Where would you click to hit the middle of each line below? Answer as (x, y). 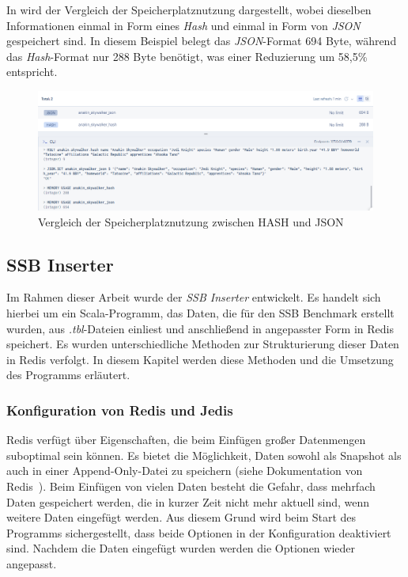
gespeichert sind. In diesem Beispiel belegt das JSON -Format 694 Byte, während (202, 41)
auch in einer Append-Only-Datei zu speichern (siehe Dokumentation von (185, 471)
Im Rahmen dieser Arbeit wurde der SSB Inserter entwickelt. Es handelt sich (194, 297)
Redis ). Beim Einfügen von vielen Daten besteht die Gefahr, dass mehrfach (191, 486)
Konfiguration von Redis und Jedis (120, 410)
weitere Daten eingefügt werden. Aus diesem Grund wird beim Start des (181, 517)
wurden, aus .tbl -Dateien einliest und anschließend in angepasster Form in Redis (200, 328)
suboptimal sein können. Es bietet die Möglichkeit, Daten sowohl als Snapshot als (204, 455)
